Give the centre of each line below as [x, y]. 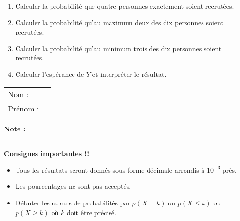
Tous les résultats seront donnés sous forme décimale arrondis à [110, 170]
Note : [15, 128]
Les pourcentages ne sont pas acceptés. [73, 186]
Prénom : [24, 108]
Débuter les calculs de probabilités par [73, 202]
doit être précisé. [91, 212]
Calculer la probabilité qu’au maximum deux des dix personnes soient [119, 22]
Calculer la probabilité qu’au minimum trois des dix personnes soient [118, 48]
